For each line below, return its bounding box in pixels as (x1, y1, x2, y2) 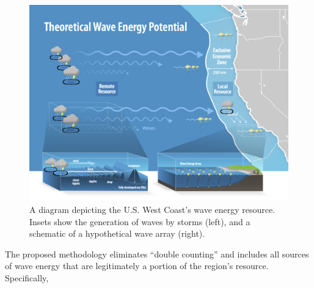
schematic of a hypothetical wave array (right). (29, 227, 205, 240)
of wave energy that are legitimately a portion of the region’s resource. (5, 259, 269, 272)
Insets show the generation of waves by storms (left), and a (29, 215, 250, 228)
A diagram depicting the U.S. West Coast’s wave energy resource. (29, 203, 276, 215)
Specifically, (5, 271, 49, 284)
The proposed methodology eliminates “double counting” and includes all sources (5, 247, 309, 260)
